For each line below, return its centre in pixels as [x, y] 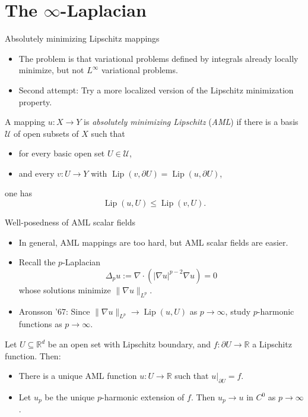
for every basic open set [62, 153]
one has [18, 193]
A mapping [25, 122]
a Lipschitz [272, 344]
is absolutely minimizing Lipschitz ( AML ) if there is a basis [191, 122]
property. [35, 101]
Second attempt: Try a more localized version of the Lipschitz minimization [156, 90]
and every [36, 173]
